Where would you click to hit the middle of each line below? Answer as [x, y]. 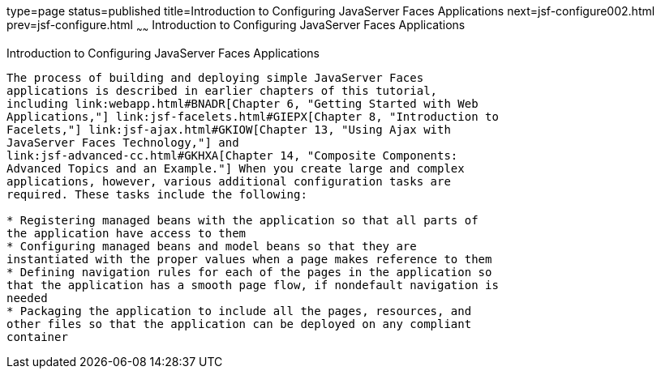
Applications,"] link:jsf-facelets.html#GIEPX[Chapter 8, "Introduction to [253, 116]
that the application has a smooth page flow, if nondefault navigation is [253, 285]
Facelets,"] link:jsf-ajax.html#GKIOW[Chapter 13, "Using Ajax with [229, 129]
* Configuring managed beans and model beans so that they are [212, 246]
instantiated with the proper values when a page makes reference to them [249, 259]
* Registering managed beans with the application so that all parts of [243, 220]
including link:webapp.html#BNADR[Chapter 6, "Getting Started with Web [243, 103]
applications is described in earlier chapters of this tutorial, [222, 90]
